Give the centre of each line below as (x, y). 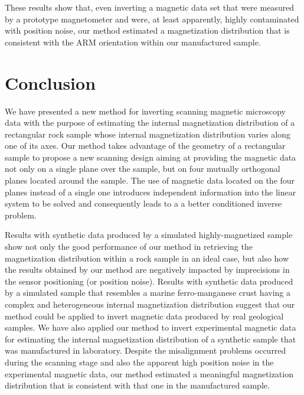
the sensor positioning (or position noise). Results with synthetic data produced (149, 281)
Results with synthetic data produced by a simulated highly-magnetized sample (149, 235)
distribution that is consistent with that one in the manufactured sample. (137, 385)
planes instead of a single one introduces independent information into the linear (151, 192)
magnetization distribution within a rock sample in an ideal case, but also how (147, 258)
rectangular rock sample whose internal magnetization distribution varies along (148, 134)
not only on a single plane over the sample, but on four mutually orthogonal (143, 169)
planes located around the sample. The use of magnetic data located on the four (150, 180)
